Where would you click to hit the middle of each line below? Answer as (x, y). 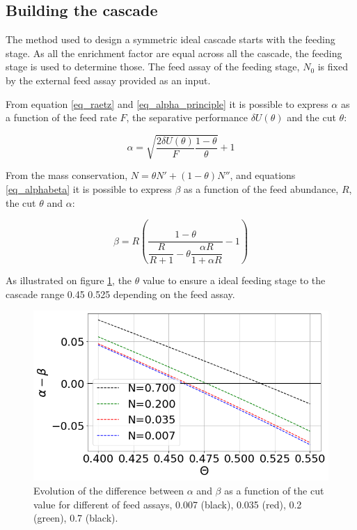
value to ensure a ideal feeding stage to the (234, 280)
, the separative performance (187, 117)
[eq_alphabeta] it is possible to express (89, 188)
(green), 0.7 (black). (76, 518)
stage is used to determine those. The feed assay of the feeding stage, (153, 67)
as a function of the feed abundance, (261, 188)
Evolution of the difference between (109, 490)
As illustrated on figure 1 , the (69, 280)
